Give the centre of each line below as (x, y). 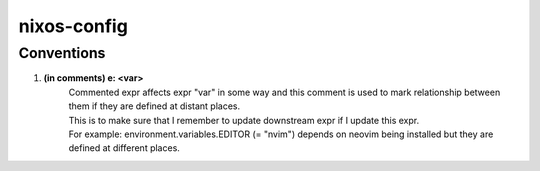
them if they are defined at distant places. (154, 106)
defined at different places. (124, 148)
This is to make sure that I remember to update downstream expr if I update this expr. (244, 120)
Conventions (62, 53)
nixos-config (73, 26)
